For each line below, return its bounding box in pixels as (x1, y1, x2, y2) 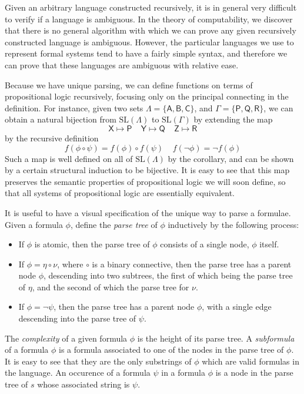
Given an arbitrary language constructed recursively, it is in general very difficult (5, 1, 297, 13)
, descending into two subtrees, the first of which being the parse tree (44, 269, 293, 282)
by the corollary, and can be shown (168, 152, 294, 164)
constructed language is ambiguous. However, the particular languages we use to (5, 35, 294, 48)
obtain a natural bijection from (5, 113, 116, 125)
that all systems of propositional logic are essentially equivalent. (5, 187, 235, 199)
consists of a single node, (160, 238, 249, 250)
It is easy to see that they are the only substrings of (5, 355, 192, 367)
